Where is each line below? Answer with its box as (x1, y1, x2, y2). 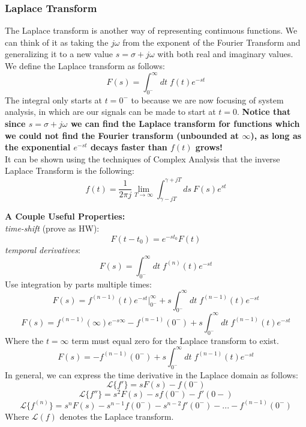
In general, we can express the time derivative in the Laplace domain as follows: (5, 368, 299, 381)
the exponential (5, 141, 71, 153)
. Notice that (237, 105, 291, 118)
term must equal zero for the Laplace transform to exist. (71, 334, 279, 346)
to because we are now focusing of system (131, 93, 284, 106)
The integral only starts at (5, 93, 103, 106)
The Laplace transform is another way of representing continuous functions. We (5, 24, 298, 37)
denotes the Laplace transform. (59, 410, 174, 422)
